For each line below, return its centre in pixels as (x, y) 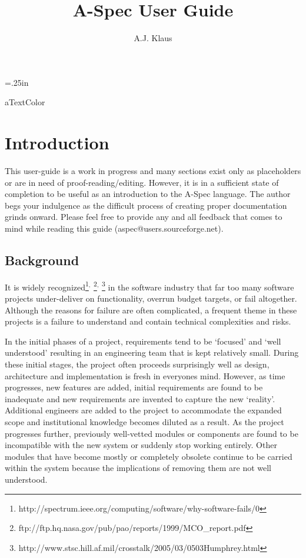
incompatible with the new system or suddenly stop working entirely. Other (141, 445)
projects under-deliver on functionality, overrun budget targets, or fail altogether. (151, 298)
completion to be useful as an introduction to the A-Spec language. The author (148, 194)
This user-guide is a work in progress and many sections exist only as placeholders (153, 171)
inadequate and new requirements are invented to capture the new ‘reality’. (140, 398)
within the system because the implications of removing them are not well (138, 468)
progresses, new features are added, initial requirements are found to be (134, 387)
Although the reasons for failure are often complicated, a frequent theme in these (151, 310)
